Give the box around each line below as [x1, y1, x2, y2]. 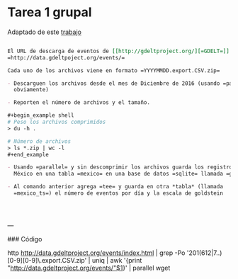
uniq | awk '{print [91, 256, 142, 264]
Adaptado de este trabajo [7, 28, 81, 36]
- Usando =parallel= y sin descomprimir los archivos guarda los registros [7, 164, 236, 171]
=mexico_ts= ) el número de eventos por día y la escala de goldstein [13, 190, 223, 197]
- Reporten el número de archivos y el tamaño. [7, 99, 151, 106]
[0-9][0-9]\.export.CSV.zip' [7, 256, 87, 264]
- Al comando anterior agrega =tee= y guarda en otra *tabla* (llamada [7, 183, 223, 190]
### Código [7, 234, 42, 243]
